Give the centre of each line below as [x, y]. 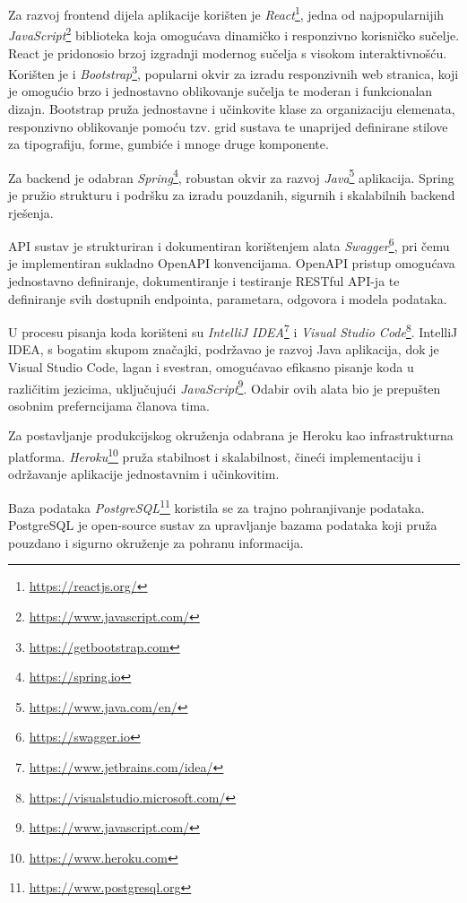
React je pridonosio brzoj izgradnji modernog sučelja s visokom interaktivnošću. [228, 52]
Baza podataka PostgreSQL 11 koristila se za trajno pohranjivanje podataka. [216, 506]
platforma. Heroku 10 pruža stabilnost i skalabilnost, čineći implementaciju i [215, 455]
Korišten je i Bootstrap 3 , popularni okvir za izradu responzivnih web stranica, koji [233, 72]
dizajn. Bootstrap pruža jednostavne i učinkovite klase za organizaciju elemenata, [232, 108]
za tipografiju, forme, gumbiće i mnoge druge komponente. [169, 144]
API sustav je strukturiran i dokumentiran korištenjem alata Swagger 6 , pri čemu [229, 244]
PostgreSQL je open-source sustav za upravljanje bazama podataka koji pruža [223, 525]
